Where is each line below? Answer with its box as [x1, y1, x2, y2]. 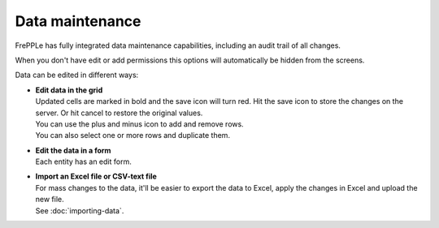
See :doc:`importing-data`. [35, 205, 124, 215]
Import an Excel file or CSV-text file [35, 171, 158, 182]
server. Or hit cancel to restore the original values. [35, 108, 203, 118]
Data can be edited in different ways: [15, 70, 139, 80]
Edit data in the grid [35, 85, 103, 95]
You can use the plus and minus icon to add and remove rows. [35, 118, 244, 129]
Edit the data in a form [35, 145, 111, 155]
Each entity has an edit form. [35, 157, 132, 166]
